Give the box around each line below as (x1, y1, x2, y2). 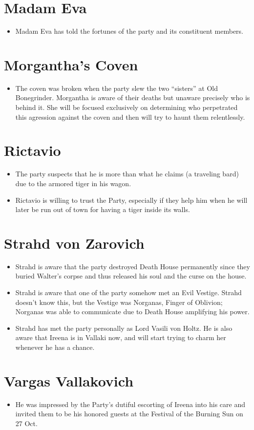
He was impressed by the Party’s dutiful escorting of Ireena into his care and (15, 399, 246, 409)
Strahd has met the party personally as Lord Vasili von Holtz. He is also (15, 322, 233, 333)
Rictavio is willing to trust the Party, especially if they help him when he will (15, 194, 248, 205)
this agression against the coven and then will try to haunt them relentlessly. (15, 111, 245, 122)
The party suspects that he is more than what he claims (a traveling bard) (15, 169, 239, 179)
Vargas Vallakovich (4, 370, 134, 390)
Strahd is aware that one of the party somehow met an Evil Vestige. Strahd (15, 287, 242, 298)
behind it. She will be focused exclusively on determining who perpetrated (15, 102, 238, 112)
